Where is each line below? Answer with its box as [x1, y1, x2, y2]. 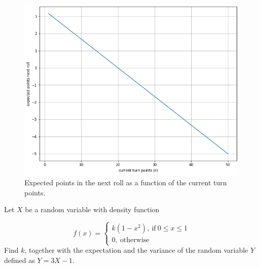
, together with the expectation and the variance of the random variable [24, 245, 248, 255]
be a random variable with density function [25, 204, 160, 215]
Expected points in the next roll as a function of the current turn [24, 177, 227, 188]
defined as [4, 255, 35, 265]
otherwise [120, 237, 150, 244]
